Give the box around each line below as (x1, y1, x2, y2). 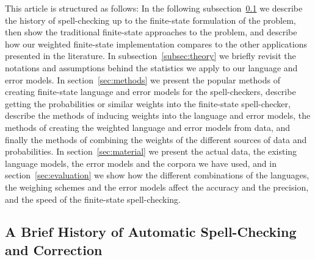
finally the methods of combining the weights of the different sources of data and (5, 133, 307, 146)
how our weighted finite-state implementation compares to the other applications (5, 37, 307, 50)
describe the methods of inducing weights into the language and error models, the (5, 109, 311, 122)
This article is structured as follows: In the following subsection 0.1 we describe (5, 2, 303, 14)
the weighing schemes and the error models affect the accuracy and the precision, (5, 180, 309, 193)
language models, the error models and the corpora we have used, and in (5, 156, 277, 169)
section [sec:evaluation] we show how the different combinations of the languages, (5, 169, 310, 181)
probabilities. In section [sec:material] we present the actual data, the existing (5, 145, 297, 158)
